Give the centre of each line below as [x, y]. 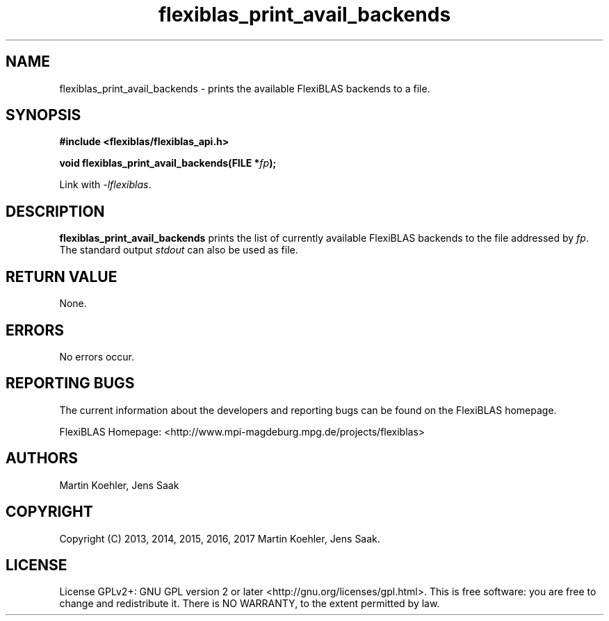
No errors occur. [97, 356]
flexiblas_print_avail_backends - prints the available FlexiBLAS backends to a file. [245, 88]
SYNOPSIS [43, 115]
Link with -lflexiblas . [105, 185]
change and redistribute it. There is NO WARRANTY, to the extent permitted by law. [250, 604]
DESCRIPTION [55, 211]
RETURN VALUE [62, 276]
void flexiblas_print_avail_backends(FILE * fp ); [168, 163]
